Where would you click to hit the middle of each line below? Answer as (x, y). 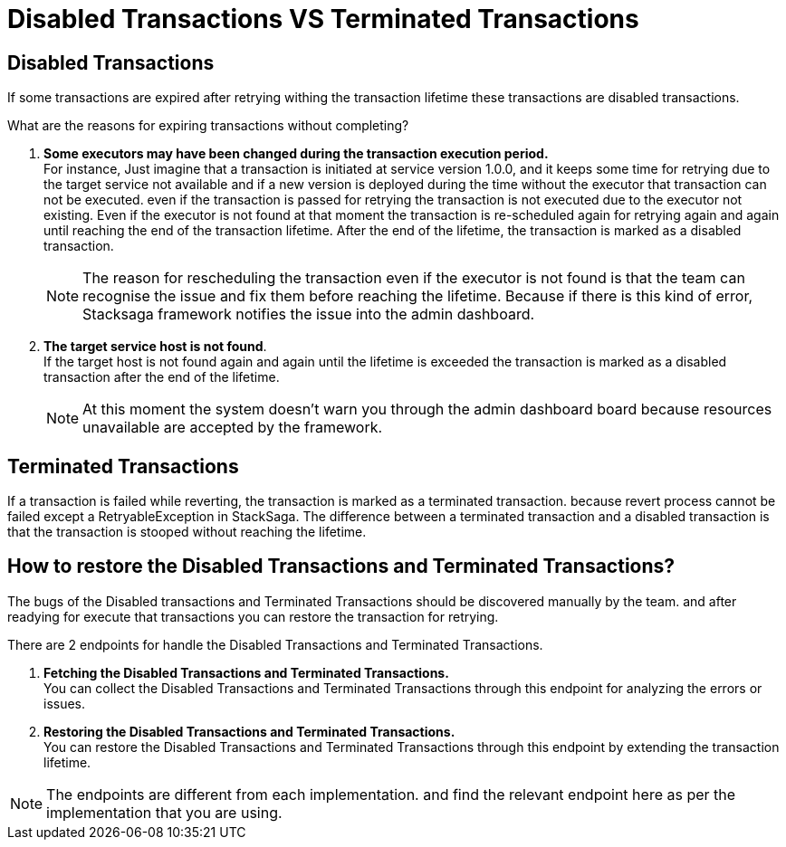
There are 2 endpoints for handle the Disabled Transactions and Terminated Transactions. (275, 644)
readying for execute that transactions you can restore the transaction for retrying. (253, 616)
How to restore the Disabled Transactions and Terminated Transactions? (341, 566)
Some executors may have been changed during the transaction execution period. (296, 154)
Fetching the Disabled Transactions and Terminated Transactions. (246, 672)
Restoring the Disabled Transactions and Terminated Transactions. (249, 731)
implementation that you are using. (164, 812)
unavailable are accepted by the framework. (233, 428)
